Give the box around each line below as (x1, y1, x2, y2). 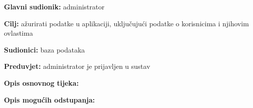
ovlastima (4, 28, 33, 38)
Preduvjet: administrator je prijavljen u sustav (4, 61, 151, 71)
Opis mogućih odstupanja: (4, 94, 95, 105)
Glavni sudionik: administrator (4, 1, 104, 11)
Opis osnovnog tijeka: (4, 77, 79, 88)
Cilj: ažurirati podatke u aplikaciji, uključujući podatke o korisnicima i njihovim (4, 18, 249, 28)
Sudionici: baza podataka (4, 44, 85, 54)
